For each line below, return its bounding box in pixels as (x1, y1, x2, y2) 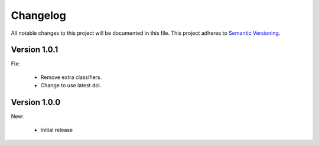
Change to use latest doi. (40, 82, 102, 89)
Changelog (11, 9, 66, 22)
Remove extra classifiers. (40, 74, 102, 81)
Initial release (40, 126, 73, 133)
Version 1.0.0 (11, 97, 61, 107)
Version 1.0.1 (11, 45, 58, 55)
